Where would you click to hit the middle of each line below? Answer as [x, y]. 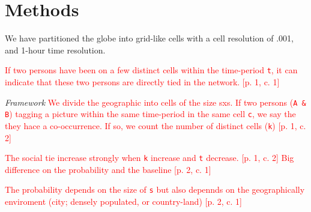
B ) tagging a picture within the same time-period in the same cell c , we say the [150, 114]
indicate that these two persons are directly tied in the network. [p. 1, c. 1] [142, 81]
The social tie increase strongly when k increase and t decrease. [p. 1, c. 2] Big [149, 158]
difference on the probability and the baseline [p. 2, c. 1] [108, 169]
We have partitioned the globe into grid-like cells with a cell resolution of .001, [149, 38]
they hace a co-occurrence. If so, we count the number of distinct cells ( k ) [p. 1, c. [155, 125]
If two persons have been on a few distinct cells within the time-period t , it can [151, 70]
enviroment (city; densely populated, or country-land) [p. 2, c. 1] [123, 201]
